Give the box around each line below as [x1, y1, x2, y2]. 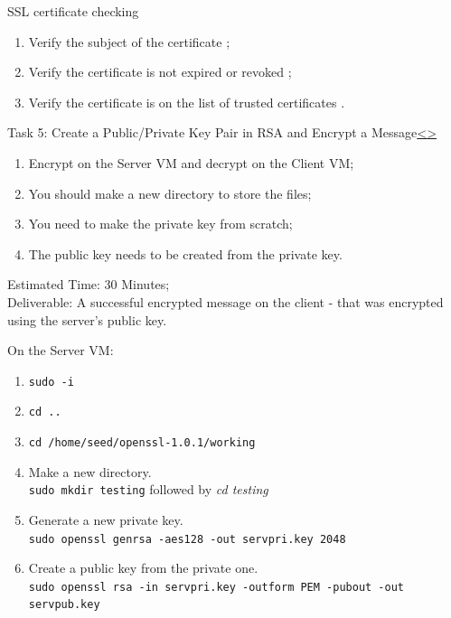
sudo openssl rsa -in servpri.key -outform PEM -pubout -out [28, 580, 405, 594]
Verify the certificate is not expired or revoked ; [28, 62, 292, 81]
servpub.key [28, 598, 100, 612]
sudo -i [28, 375, 74, 389]
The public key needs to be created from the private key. [28, 244, 343, 263]
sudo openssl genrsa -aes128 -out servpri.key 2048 [28, 532, 346, 546]
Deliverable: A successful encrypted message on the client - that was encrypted [7, 292, 444, 311]
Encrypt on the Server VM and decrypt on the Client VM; [28, 153, 354, 172]
